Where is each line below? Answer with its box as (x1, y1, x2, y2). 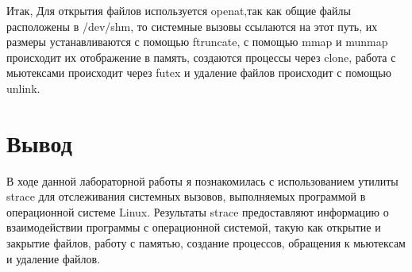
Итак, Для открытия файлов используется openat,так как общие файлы (6, 2, 351, 18)
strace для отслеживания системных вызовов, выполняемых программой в (6, 188, 366, 205)
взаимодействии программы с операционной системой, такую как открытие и (6, 219, 381, 236)
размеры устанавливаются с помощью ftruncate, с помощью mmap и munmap (6, 33, 388, 50)
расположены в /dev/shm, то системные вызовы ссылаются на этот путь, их (6, 17, 378, 34)
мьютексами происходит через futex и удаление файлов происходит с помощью (6, 64, 391, 81)
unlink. (6, 79, 40, 96)
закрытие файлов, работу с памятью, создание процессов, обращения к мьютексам (6, 235, 406, 251)
